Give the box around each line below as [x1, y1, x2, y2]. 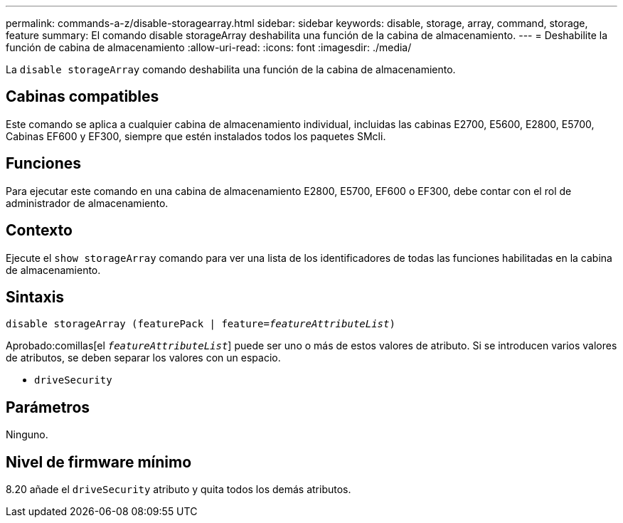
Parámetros [6, 398, 90, 416]
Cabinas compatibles [6, 88, 159, 106]
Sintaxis [6, 287, 65, 306]
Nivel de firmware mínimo [6, 453, 192, 471]
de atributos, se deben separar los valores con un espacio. [6, 352, 281, 364]
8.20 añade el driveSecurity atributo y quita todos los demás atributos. [6, 483, 351, 496]
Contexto [6, 221, 73, 240]
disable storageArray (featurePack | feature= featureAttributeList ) [6, 318, 395, 330]
